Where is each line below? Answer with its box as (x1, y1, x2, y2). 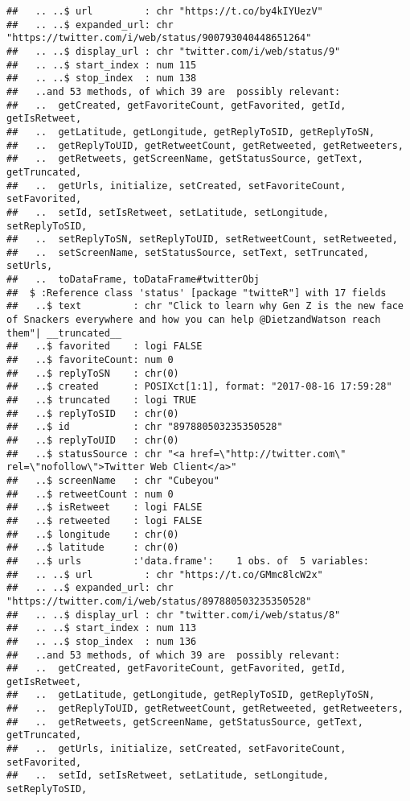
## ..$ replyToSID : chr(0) (6, 407, 179, 419)
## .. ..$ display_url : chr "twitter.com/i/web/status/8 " (6, 609, 341, 621)
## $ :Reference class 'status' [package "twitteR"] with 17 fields (6, 287, 387, 299)
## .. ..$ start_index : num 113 (6, 622, 197, 634)
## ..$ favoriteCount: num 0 (6, 354, 174, 366)
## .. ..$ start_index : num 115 (6, 59, 197, 71)
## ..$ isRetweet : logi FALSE (6, 502, 203, 514)
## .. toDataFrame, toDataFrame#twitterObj (6, 274, 260, 286)
